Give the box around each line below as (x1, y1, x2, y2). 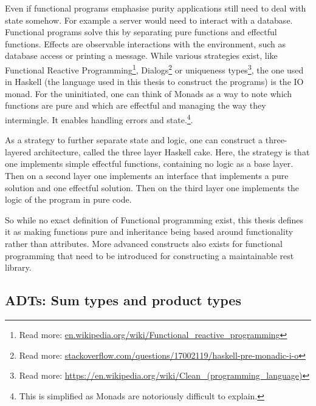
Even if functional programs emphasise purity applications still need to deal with (5, 2, 306, 14)
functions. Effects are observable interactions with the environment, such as (5, 37, 286, 50)
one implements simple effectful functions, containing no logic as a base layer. (5, 157, 294, 170)
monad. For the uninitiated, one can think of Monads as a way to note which (5, 87, 292, 100)
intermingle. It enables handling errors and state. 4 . (5, 112, 193, 126)
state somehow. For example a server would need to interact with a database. (5, 13, 293, 26)
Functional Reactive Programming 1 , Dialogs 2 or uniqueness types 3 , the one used (5, 61, 304, 76)
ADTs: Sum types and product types (5, 291, 241, 310)
